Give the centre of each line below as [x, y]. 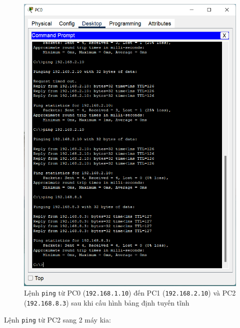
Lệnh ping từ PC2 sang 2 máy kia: [57, 319]
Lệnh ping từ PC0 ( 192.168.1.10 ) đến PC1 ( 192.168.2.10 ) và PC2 [130, 293]
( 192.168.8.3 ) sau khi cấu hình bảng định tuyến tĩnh [107, 302]
